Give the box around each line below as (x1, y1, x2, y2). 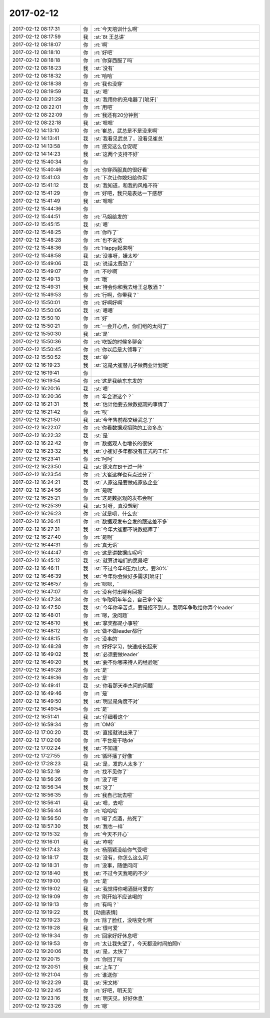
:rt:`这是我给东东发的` (93, 377, 144, 384)
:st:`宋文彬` (93, 979, 120, 986)
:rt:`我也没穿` (93, 80, 124, 87)
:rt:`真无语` (93, 541, 119, 548)
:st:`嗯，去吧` (93, 799, 125, 806)
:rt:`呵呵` (93, 455, 114, 462)
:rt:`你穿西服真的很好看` (93, 166, 149, 173)
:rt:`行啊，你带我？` (93, 291, 139, 298)
